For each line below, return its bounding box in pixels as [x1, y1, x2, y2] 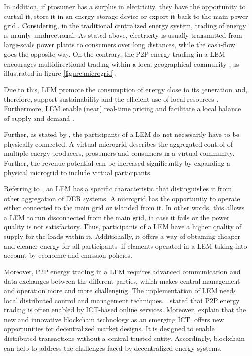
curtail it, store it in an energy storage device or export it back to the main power [4, 11, 248, 21]
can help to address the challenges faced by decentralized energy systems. [4, 342, 222, 353]
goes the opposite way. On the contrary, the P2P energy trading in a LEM [4, 49, 225, 59]
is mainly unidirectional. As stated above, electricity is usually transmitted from [4, 30, 242, 40]
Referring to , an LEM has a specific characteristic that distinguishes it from [4, 184, 232, 194]
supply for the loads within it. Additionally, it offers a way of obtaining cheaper [4, 231, 240, 241]
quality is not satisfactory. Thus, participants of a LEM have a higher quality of [4, 221, 241, 232]
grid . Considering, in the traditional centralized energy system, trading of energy [4, 20, 246, 31]
